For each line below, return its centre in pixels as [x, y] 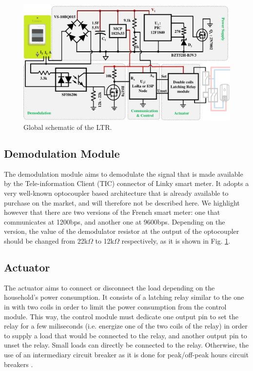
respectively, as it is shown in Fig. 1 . [176, 241]
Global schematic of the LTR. [68, 127]
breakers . [19, 364]
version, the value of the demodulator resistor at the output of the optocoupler [122, 231]
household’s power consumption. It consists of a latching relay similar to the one [124, 297]
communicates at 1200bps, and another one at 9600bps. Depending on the [115, 221]
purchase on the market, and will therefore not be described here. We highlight [122, 202]
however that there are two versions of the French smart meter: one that [112, 212]
